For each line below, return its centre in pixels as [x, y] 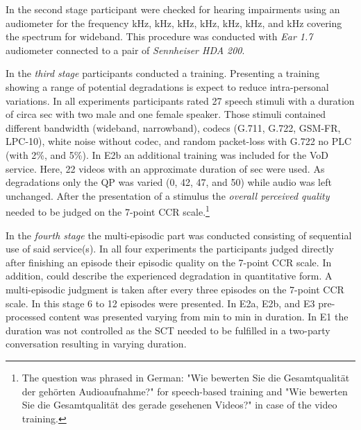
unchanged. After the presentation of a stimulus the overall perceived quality [168, 195]
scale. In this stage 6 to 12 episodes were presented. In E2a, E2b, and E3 [160, 303]
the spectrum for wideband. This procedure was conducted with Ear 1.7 [159, 36]
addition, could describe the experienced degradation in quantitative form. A [169, 276]
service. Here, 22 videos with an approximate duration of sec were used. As [165, 168]
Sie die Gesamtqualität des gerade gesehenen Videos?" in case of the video [179, 405]
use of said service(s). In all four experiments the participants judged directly [170, 249]
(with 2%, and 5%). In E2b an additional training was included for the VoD [167, 154]
